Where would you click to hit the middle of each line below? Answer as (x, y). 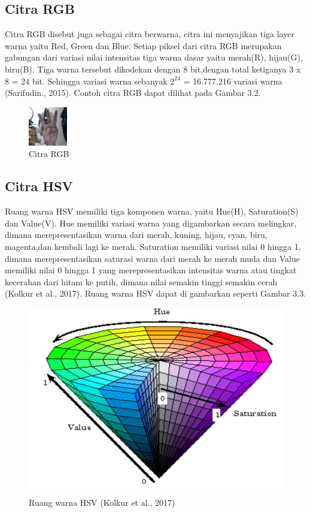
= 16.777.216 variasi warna (233, 81)
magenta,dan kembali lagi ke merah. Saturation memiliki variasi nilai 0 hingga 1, (153, 246)
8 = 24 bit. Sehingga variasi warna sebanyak (86, 81)
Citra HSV (39, 186)
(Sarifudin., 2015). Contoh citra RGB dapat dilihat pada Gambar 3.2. (133, 93)
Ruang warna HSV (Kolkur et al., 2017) (102, 502)
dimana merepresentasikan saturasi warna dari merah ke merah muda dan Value (152, 258)
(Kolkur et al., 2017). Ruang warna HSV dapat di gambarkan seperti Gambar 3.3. (156, 293)
